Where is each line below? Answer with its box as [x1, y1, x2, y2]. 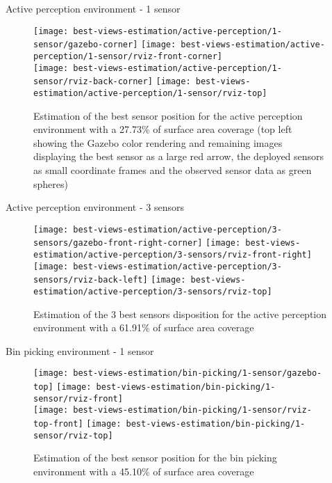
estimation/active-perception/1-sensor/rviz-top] [33, 88, 267, 98]
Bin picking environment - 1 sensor [6, 343, 154, 358]
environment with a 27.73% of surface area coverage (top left [33, 122, 292, 136]
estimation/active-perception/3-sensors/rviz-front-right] [33, 250, 312, 260]
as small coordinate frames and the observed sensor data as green [33, 162, 312, 177]
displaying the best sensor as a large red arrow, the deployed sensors [33, 149, 324, 164]
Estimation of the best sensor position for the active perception [33, 108, 303, 122]
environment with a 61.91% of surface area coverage [33, 320, 254, 335]
